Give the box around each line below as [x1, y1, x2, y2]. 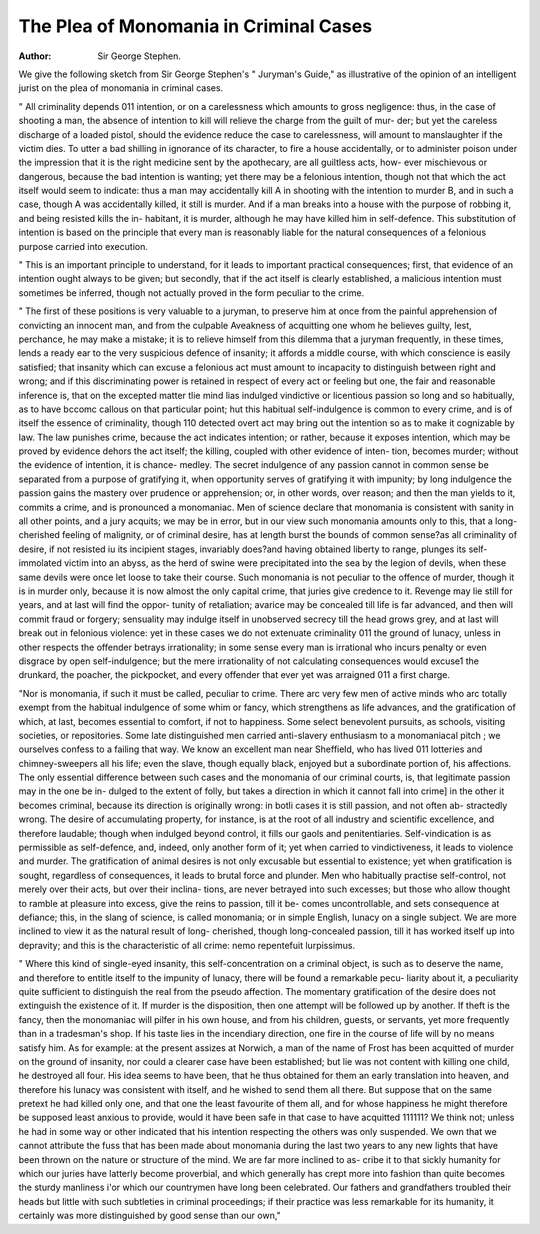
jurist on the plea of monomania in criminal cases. [18, 82, 224, 94]
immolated [18, 557, 62, 569]
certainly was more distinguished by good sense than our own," [18, 1210, 282, 1222]
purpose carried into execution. [18, 240, 149, 252]
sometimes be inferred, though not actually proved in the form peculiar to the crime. [18, 286, 365, 299]
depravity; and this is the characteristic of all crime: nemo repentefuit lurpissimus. [18, 939, 355, 951]
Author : [18, 50, 52, 62]
